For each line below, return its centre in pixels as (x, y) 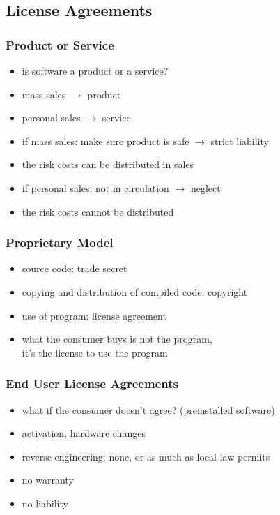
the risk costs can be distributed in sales (108, 164)
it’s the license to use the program (95, 352)
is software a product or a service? (95, 70)
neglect (205, 187)
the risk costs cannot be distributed (98, 211)
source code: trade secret (75, 268)
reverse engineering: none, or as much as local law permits (146, 456)
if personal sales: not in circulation (95, 187)
